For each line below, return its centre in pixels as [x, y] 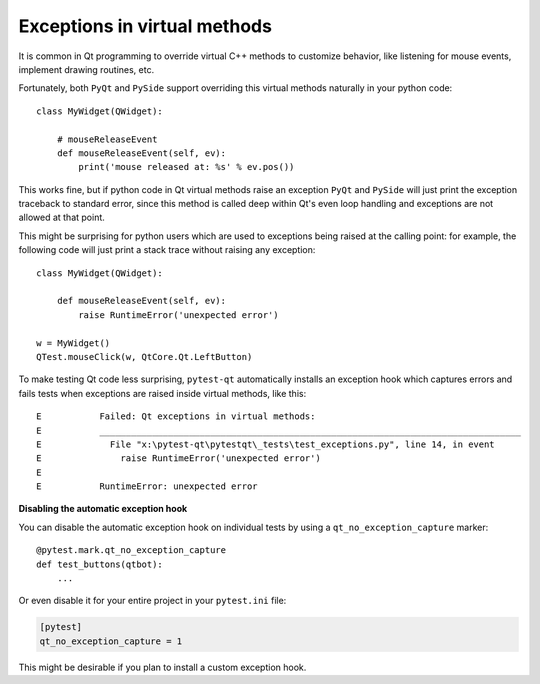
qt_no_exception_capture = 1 [111, 641]
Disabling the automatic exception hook [103, 509]
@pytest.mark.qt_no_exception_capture [131, 550]
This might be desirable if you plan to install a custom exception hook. [162, 667]
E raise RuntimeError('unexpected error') [179, 458]
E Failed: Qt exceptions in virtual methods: [176, 416]
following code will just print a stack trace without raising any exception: [167, 250]
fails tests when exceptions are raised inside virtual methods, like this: [162, 393]
